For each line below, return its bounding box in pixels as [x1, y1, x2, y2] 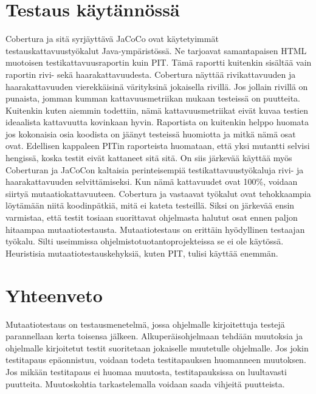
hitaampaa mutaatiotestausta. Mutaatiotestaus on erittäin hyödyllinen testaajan [5, 223, 305, 235]
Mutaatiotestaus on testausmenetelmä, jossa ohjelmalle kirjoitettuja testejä [5, 317, 285, 330]
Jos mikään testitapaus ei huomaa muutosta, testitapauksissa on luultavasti [5, 365, 287, 378]
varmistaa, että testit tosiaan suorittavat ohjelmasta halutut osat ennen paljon [5, 211, 298, 224]
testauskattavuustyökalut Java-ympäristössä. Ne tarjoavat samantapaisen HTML [5, 44, 307, 57]
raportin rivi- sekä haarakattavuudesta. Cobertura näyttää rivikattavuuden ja [5, 67, 296, 80]
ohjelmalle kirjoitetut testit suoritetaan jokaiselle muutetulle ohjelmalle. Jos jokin [5, 341, 309, 354]
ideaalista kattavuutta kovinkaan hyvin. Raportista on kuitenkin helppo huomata [5, 116, 309, 128]
